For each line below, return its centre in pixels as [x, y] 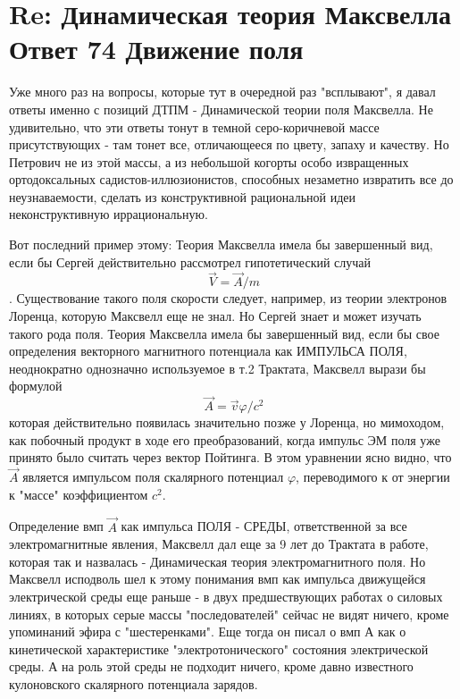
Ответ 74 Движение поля [156, 49]
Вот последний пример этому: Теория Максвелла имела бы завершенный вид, [221, 244]
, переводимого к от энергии [373, 477]
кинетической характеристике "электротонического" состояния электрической [219, 648]
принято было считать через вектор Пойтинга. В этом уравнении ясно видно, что [230, 457]
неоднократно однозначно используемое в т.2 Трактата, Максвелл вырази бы [217, 368]
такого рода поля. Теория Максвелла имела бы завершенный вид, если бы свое [224, 333]
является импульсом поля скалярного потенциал [153, 477]
